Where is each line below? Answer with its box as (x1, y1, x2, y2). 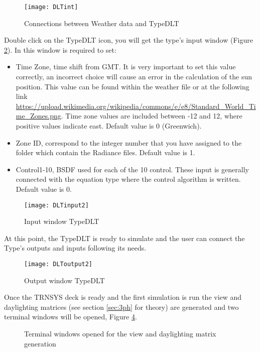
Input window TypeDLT (24, 216, 99, 226)
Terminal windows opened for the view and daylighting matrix (24, 328, 216, 339)
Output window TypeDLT (24, 275, 105, 285)
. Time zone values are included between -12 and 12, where (61, 110, 242, 121)
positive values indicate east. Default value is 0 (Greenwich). (16, 121, 202, 131)
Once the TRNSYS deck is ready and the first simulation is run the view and (4, 292, 242, 302)
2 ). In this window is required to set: (4, 44, 116, 55)
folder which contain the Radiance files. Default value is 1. (16, 147, 195, 158)
